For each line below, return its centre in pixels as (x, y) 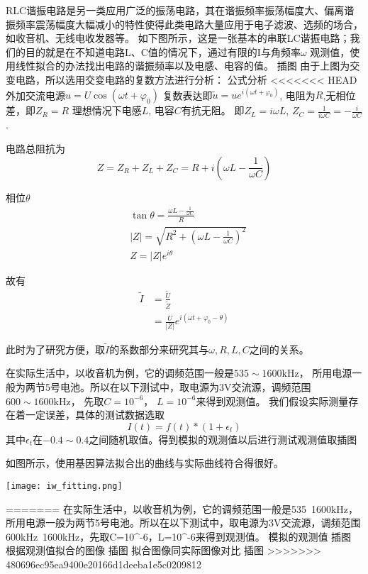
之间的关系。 (279, 349)
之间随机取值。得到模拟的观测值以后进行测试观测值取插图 (223, 439)
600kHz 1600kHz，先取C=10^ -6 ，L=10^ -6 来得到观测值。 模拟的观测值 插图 (179, 536)
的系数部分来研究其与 (159, 349)
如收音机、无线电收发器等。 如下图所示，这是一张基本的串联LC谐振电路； (178, 38)
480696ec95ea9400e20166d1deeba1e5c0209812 (104, 564)
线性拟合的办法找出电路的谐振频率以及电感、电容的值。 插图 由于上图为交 (188, 66)
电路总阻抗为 (35, 148)
